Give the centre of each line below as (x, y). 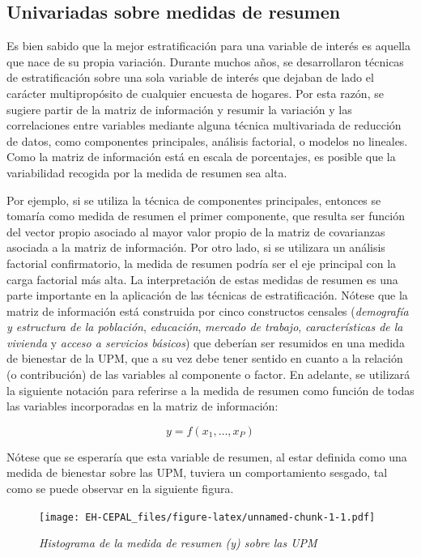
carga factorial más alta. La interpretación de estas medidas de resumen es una (202, 279)
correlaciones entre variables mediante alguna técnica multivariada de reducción (204, 125)
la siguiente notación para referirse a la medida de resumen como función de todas (210, 390)
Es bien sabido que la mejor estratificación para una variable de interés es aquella (208, 46)
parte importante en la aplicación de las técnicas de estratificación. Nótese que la (207, 295)
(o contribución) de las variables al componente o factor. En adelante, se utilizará (208, 374)
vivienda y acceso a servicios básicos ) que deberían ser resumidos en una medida (206, 342)
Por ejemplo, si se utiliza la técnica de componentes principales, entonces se (194, 200)
